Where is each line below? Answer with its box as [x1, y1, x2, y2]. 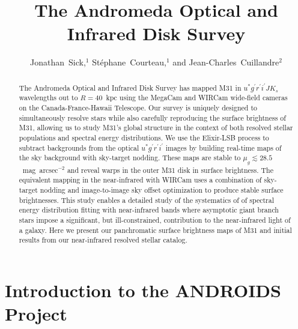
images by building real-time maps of [165, 142, 282, 152]
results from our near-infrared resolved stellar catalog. [19, 235, 187, 245]
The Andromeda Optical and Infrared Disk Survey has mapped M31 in [19, 82, 242, 92]
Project [5, 301, 67, 326]
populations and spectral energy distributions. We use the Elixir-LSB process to [19, 132, 269, 142]
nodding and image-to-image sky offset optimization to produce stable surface [40, 184, 284, 195]
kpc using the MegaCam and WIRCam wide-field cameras [106, 92, 288, 103]
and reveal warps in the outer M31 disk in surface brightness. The [67, 164, 273, 175]
